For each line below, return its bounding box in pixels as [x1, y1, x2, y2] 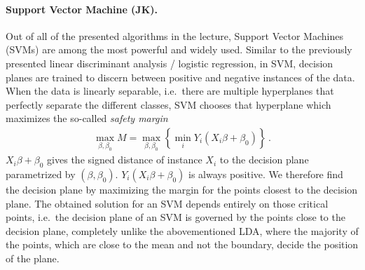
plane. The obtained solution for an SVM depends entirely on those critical [6, 196, 329, 210]
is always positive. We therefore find [188, 166, 343, 181]
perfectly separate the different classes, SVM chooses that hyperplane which [6, 97, 331, 112]
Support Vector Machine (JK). [6, 1, 158, 16]
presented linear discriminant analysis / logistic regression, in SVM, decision [6, 55, 333, 70]
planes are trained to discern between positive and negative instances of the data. [6, 69, 355, 84]
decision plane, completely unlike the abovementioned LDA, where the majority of [6, 223, 359, 238]
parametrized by [6, 166, 76, 181]
